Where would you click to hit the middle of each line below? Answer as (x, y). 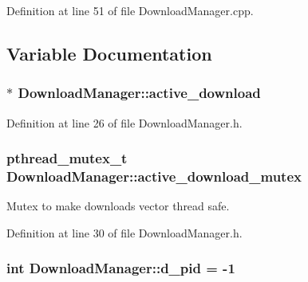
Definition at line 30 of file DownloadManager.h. (124, 232)
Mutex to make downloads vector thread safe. (118, 206)
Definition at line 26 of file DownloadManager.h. (124, 122)
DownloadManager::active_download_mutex (154, 176)
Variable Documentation (109, 53)
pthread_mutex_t (67, 158)
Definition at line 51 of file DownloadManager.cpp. (130, 10)
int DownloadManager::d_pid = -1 (121, 268)
